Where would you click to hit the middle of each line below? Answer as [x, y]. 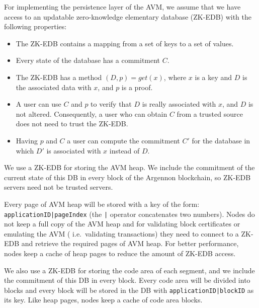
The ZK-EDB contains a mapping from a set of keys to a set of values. [125, 43]
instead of [124, 150]
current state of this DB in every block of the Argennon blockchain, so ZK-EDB [127, 177]
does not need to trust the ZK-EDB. [72, 124]
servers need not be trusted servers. [59, 187]
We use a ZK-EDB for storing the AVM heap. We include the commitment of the [129, 167]
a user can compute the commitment [123, 140]
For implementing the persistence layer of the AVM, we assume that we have [122, 7]
